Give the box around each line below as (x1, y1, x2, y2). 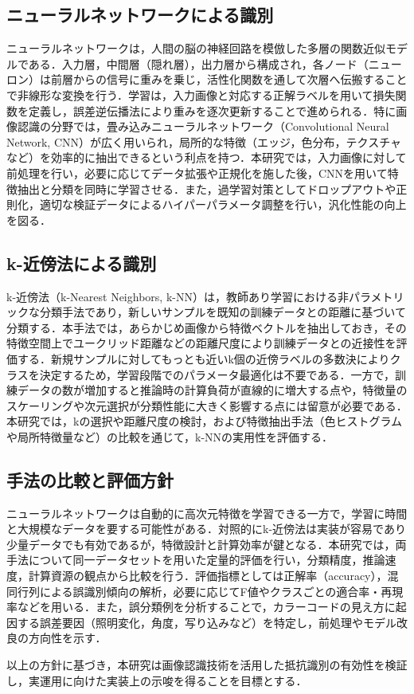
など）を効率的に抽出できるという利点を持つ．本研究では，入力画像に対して (6, 149, 407, 166)
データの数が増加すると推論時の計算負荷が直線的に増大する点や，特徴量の (17, 382, 408, 398)
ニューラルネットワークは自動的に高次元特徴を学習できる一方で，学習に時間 (6, 504, 408, 521)
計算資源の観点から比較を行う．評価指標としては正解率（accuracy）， (28, 567, 388, 584)
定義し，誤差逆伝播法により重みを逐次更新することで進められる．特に (28, 102, 396, 119)
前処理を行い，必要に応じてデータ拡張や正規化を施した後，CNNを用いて (6, 164, 388, 181)
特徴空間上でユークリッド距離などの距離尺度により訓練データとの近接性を (6, 335, 396, 351)
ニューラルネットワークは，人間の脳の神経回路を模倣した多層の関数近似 (6, 40, 385, 57)
